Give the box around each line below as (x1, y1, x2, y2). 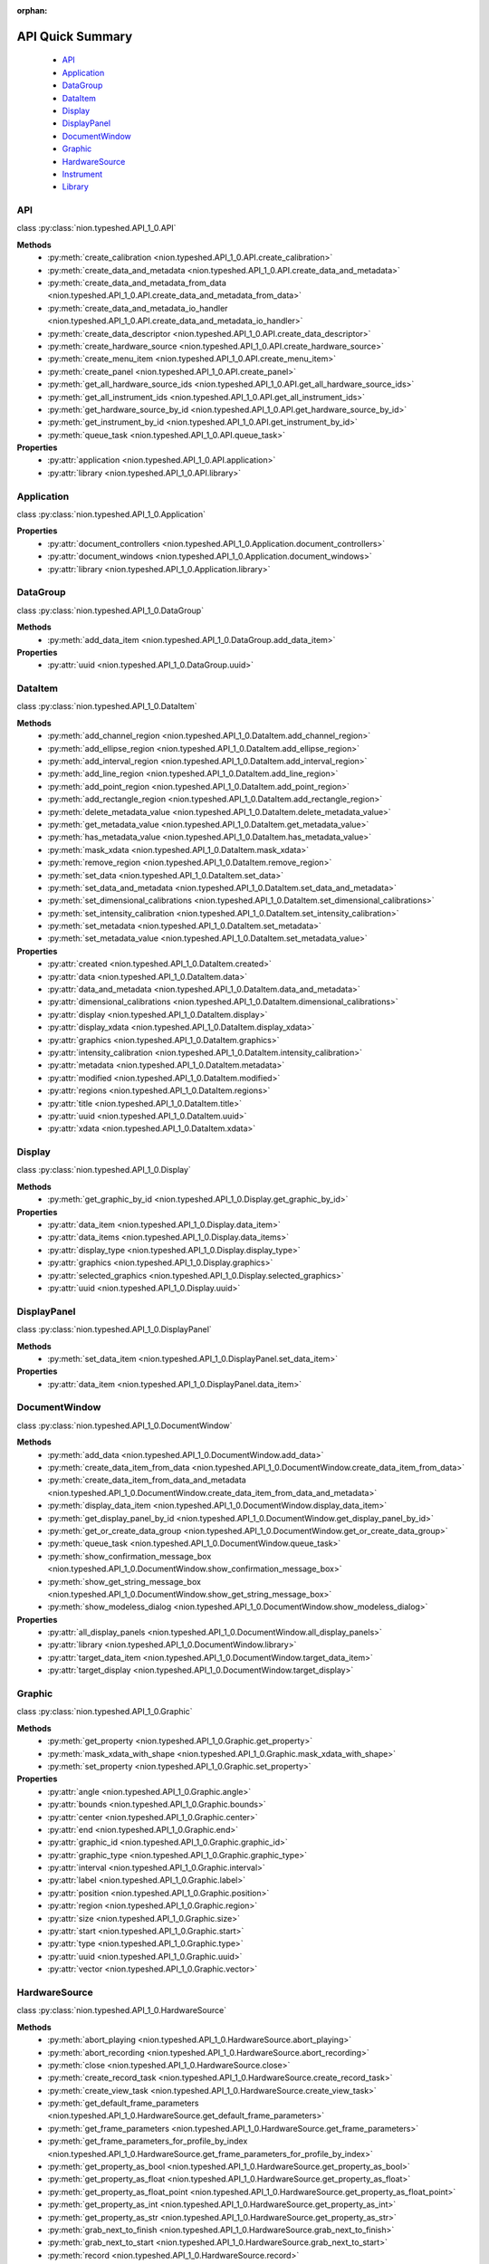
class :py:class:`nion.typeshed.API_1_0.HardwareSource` (16, 2005, 226, 2016)
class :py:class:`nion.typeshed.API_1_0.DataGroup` (16, 605, 204, 616)
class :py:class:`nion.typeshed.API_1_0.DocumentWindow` (16, 1420, 233, 1431)
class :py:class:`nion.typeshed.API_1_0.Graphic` (16, 1706, 193, 1717)
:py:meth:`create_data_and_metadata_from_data (47, 277, 226, 289)
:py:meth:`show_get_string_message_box (47, 1576, 201, 1587)
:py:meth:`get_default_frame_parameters (47, 2097, 199, 2109)
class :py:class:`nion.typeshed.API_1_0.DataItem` (16, 701, 198, 712)
